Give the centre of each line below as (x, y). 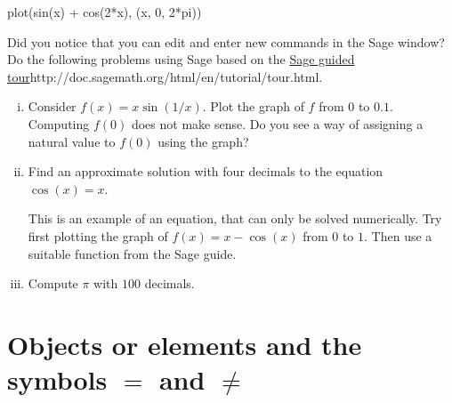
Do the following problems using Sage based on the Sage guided (181, 59)
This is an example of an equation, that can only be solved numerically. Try (235, 218)
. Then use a (398, 235)
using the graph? (203, 141)
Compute (53, 283)
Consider (52, 106)
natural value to (72, 141)
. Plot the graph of (253, 106)
